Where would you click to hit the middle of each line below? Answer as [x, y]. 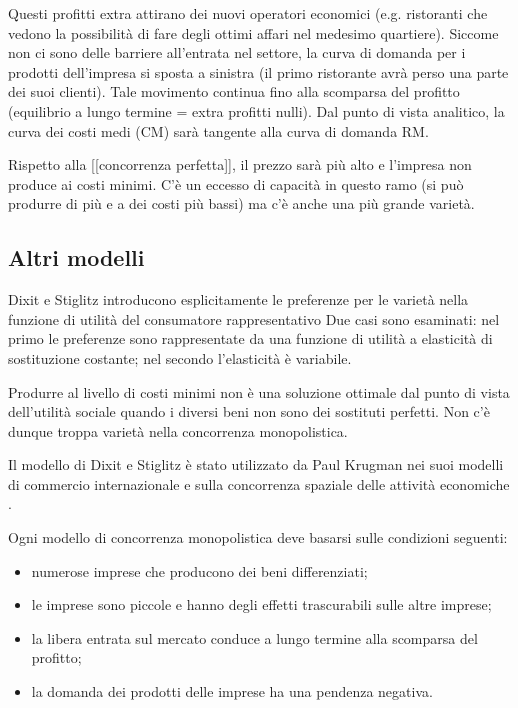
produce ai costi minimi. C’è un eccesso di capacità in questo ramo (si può [236, 183]
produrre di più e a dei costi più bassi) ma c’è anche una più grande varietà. [241, 203]
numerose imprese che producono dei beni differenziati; [199, 570]
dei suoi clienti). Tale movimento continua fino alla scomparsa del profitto [234, 91]
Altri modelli [76, 257]
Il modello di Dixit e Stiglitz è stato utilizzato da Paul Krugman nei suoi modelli [256, 464]
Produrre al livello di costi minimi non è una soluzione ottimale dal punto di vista [259, 391]
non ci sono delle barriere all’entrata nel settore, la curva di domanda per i [237, 52]
